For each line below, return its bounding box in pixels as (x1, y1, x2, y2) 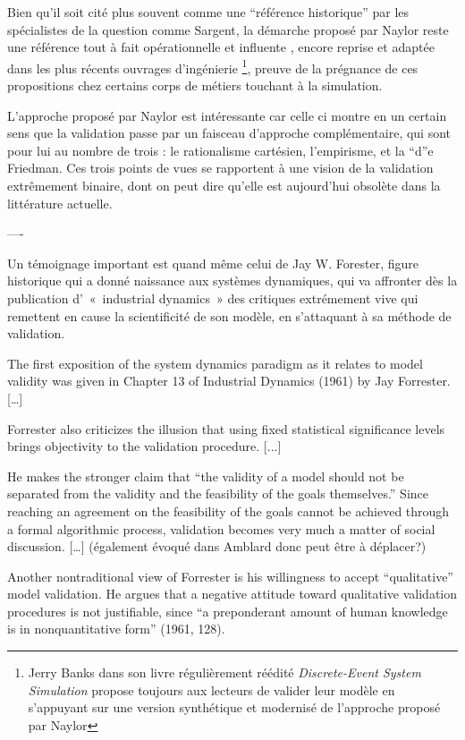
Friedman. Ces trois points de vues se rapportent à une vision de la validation (7, 158, 434, 177)
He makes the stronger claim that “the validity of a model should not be (7, 466, 404, 485)
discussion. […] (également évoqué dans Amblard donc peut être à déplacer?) (7, 537, 427, 556)
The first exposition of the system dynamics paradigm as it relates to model (7, 353, 423, 372)
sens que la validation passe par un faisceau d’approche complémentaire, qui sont (7, 123, 452, 142)
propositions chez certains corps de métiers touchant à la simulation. (7, 76, 383, 95)
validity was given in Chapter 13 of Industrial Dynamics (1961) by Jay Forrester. (7, 371, 451, 390)
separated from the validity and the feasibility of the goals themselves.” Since (7, 484, 429, 503)
